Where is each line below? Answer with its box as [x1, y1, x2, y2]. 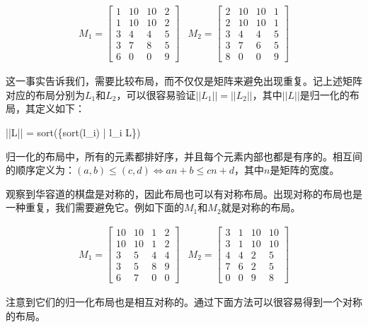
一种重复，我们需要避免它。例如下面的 [6, 200, 184, 215]
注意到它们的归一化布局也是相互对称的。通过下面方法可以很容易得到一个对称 [6, 295, 362, 309]
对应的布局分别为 [6, 87, 85, 102]
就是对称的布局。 [221, 200, 301, 215]
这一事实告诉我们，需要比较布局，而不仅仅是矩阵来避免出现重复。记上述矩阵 [6, 73, 362, 88]
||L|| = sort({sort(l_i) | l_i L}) [6, 124, 141, 139]
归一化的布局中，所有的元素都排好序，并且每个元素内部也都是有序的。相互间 [6, 148, 362, 163]
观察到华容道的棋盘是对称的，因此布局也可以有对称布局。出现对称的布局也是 [6, 186, 362, 201]
